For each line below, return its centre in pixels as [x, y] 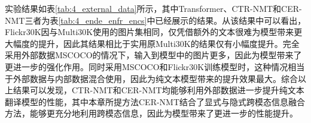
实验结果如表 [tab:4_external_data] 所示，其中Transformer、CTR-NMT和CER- [153, 8]
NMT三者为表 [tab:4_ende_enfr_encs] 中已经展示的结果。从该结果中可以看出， [155, 20]
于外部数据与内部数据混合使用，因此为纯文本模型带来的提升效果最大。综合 [151, 78]
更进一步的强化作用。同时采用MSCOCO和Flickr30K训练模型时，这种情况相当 [155, 66]
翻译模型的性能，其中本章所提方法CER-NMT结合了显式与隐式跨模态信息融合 [155, 101]
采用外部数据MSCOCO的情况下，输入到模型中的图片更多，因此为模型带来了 [153, 55]
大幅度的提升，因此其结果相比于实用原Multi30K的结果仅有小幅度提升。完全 [152, 43]
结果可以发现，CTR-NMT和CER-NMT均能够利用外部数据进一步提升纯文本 [158, 90]
